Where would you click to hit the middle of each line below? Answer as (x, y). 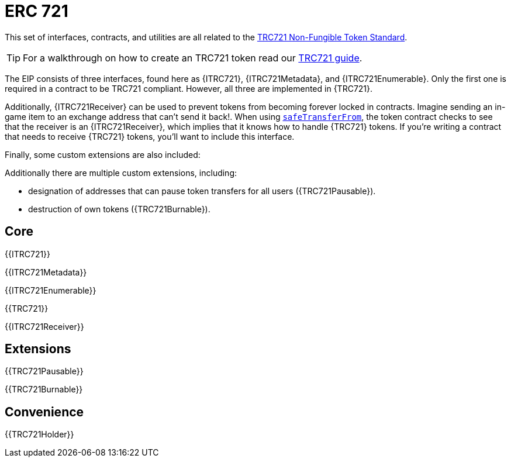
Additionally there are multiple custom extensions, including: (121, 173)
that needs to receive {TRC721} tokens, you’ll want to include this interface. (150, 136)
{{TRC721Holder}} (39, 435)
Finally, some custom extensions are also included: (103, 154)
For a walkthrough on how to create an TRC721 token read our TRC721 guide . (193, 58)
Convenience (44, 412)
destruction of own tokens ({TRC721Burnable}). (119, 209)
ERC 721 (37, 11)
